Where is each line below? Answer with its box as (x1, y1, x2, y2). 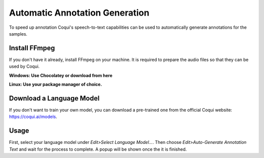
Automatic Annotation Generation (9, 7, 150, 18)
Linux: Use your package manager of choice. (9, 81, 102, 87)
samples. (9, 31, 28, 37)
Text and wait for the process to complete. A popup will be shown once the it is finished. (9, 146, 187, 152)
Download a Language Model (9, 94, 100, 102)
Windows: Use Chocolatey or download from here (9, 72, 112, 78)
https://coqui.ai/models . (9, 114, 57, 119)
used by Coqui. (9, 63, 40, 69)
